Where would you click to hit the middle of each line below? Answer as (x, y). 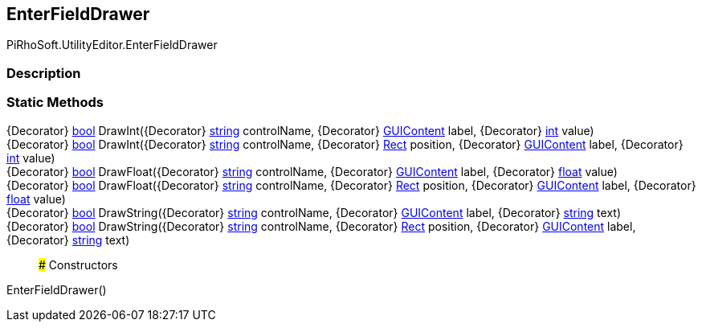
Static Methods (55, 102)
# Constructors (78, 264)
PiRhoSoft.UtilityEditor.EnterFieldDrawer (112, 45)
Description (44, 73)
